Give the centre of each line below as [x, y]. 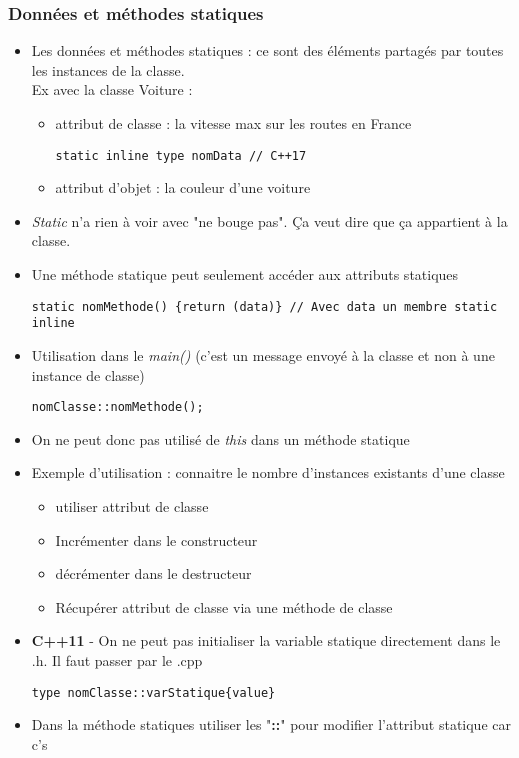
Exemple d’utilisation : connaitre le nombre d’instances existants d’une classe [268, 472]
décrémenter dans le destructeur [153, 573]
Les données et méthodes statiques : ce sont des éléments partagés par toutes [267, 50]
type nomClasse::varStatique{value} [153, 692]
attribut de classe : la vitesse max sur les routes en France [233, 123]
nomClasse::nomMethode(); [117, 407]
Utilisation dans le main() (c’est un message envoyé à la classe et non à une [263, 354]
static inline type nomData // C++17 [181, 155]
